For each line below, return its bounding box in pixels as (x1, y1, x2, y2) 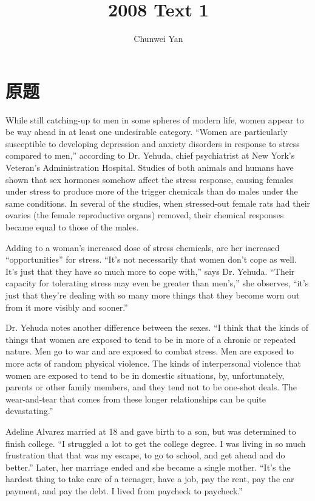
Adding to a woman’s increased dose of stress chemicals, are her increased (5, 241, 280, 254)
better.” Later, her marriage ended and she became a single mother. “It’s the (5, 460, 291, 473)
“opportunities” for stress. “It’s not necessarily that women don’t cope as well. (5, 253, 297, 266)
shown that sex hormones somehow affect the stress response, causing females (5, 173, 294, 185)
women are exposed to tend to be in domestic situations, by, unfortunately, (5, 368, 285, 381)
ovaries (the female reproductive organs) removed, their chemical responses (5, 209, 284, 221)
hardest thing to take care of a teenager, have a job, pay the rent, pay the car (5, 472, 294, 485)
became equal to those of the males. (5, 221, 139, 233)
